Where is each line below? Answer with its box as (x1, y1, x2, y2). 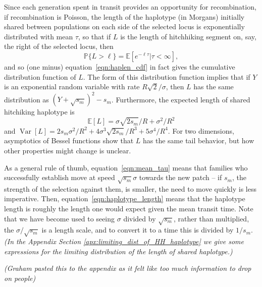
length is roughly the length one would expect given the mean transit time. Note (4, 203, 253, 214)
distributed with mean (4, 31, 73, 41)
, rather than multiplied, (173, 213, 249, 223)
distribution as (4, 94, 49, 104)
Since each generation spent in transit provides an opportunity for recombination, (4, 2, 256, 12)
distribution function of (4, 71, 76, 82)
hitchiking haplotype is (4, 106, 75, 117)
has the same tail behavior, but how (143, 135, 254, 146)
